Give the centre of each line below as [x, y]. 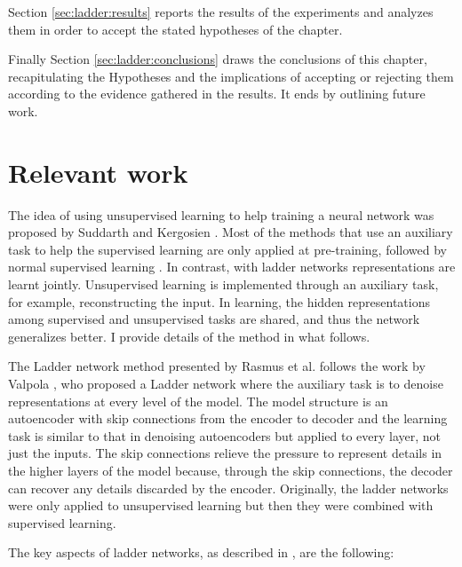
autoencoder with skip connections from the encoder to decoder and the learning [228, 418]
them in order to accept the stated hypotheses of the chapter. [175, 29]
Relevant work [98, 172]
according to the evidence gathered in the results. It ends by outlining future [217, 94]
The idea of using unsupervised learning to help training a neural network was [221, 214]
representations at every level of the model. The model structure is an [198, 401]
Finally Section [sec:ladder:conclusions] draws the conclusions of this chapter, [218, 59]
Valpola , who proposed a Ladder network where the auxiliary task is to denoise [226, 384]
